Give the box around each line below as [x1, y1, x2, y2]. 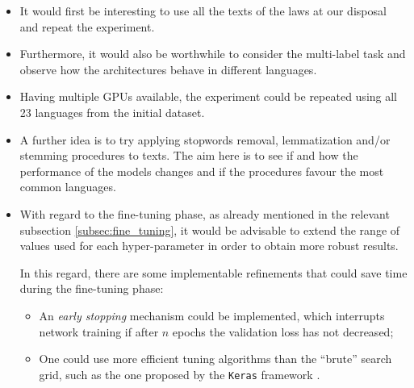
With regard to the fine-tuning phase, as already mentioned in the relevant [19, 205, 390, 222]
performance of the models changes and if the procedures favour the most [19, 162, 384, 179]
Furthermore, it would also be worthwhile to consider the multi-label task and [19, 45, 406, 62]
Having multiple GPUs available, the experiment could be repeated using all [19, 88, 398, 105]
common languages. [19, 178, 116, 195]
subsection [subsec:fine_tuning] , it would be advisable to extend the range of [19, 221, 400, 238]
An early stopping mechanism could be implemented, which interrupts [39, 307, 385, 323]
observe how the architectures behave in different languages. [19, 60, 317, 77]
